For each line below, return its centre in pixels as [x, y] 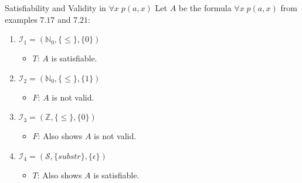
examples [21, 19]
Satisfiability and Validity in [55, 8]
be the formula [205, 8]
